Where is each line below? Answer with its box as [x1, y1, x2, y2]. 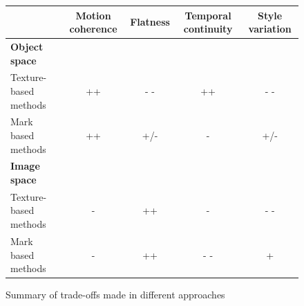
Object [10, 39, 44, 53]
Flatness [130, 15, 170, 29]
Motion [75, 8, 111, 22]
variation [248, 21, 292, 36]
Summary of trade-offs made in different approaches [6, 287, 225, 302]
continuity [183, 21, 233, 36]
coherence [69, 21, 117, 36]
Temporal [184, 8, 231, 22]
